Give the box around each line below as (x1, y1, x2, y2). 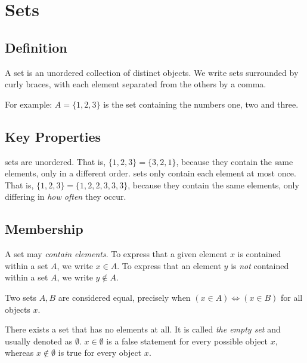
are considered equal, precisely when (58, 291, 191, 303)
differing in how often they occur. (5, 190, 126, 203)
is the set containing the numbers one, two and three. (103, 97, 299, 110)
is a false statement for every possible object (106, 334, 268, 347)
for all (281, 291, 303, 303)
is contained (237, 248, 281, 260)
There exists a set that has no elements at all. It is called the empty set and (5, 323, 281, 335)
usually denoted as (5, 334, 73, 347)
